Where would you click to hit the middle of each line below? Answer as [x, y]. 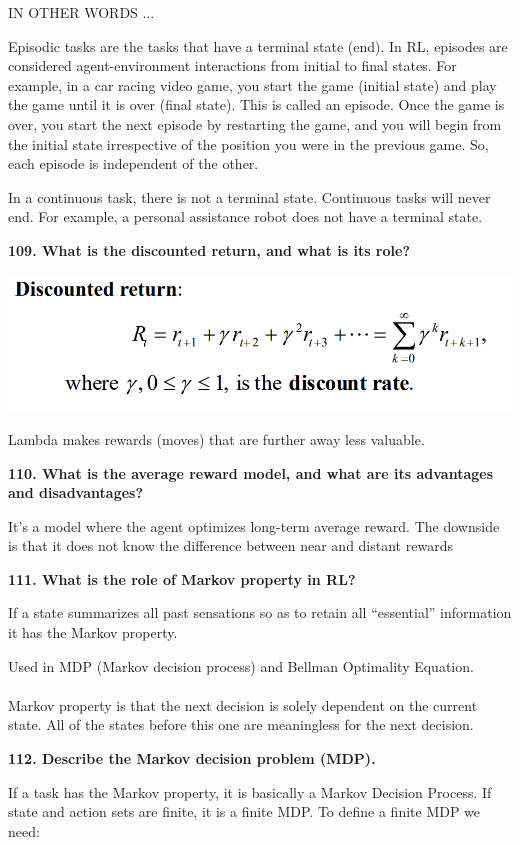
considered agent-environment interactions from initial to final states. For [232, 65]
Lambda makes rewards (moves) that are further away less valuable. [216, 438]
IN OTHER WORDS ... [81, 12]
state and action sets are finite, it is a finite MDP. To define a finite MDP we [244, 811]
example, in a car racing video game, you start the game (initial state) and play [252, 84]
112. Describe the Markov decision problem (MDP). [192, 758]
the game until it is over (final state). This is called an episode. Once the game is [256, 104]
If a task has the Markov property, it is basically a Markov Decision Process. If [250, 791]
